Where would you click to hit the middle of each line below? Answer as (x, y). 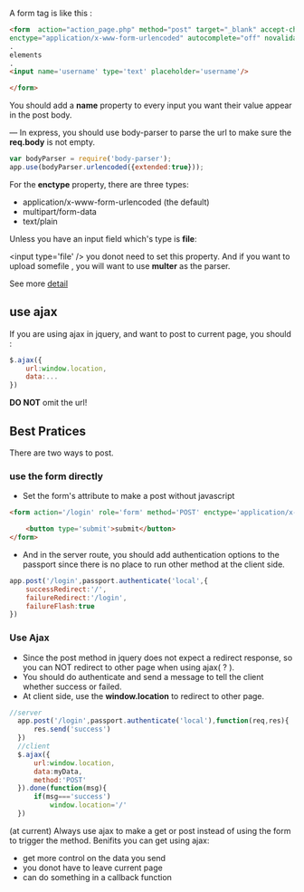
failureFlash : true (60, 606)
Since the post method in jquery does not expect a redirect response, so (157, 657)
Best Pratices (47, 431)
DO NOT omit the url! (48, 403)
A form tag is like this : (51, 13)
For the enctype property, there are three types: (100, 184)
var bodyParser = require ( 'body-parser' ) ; (90, 159)
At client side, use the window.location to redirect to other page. (143, 695)
